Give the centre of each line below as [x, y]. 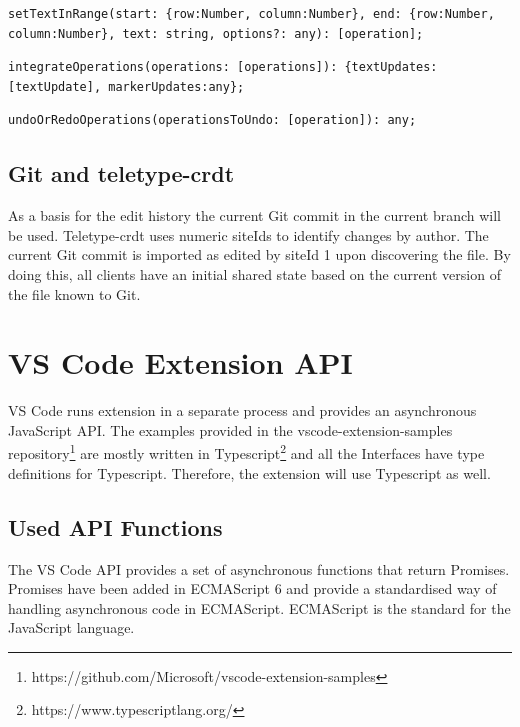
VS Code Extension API [180, 362]
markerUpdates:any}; [176, 86]
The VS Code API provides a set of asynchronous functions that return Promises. [259, 568]
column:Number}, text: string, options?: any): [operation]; [216, 33]
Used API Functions [115, 526]
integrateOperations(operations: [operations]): [173, 67]
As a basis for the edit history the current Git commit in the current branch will [255, 215]
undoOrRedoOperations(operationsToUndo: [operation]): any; [212, 120]
